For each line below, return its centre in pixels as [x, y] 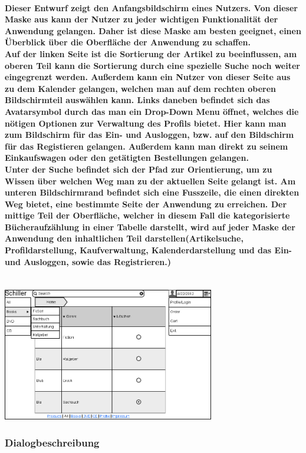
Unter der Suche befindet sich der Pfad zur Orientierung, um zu [139, 169]
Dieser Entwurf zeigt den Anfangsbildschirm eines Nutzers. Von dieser [151, 7]
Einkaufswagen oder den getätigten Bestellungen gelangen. [127, 158]
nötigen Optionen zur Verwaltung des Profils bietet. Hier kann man [146, 123]
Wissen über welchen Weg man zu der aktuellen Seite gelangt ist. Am [150, 181]
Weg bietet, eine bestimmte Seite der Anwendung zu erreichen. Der [146, 204]
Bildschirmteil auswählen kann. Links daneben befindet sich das [137, 100]
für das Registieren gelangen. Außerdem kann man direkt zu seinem [147, 146]
